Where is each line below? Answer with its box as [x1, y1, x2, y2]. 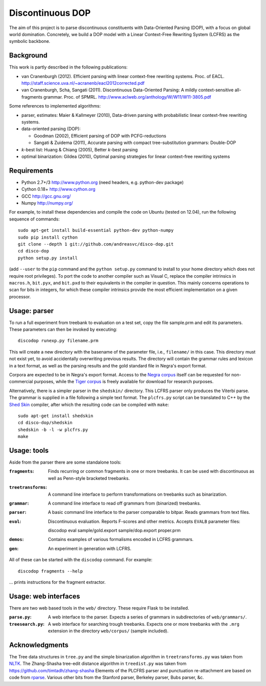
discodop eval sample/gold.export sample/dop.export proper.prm [48, 528, 181, 534]
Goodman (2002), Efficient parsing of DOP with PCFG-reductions [33, 133, 166, 139]
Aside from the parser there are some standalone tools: [9, 459, 122, 465]
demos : [9, 537, 24, 542]
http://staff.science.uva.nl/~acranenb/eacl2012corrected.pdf [21, 80, 145, 86]
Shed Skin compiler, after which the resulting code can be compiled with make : [9, 401, 169, 407]
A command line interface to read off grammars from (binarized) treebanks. [48, 500, 201, 506]
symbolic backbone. [9, 38, 50, 44]
